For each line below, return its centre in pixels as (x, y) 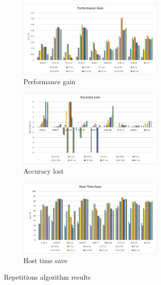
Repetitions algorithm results (47, 276)
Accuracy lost (44, 170)
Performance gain (49, 81)
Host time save (45, 260)
